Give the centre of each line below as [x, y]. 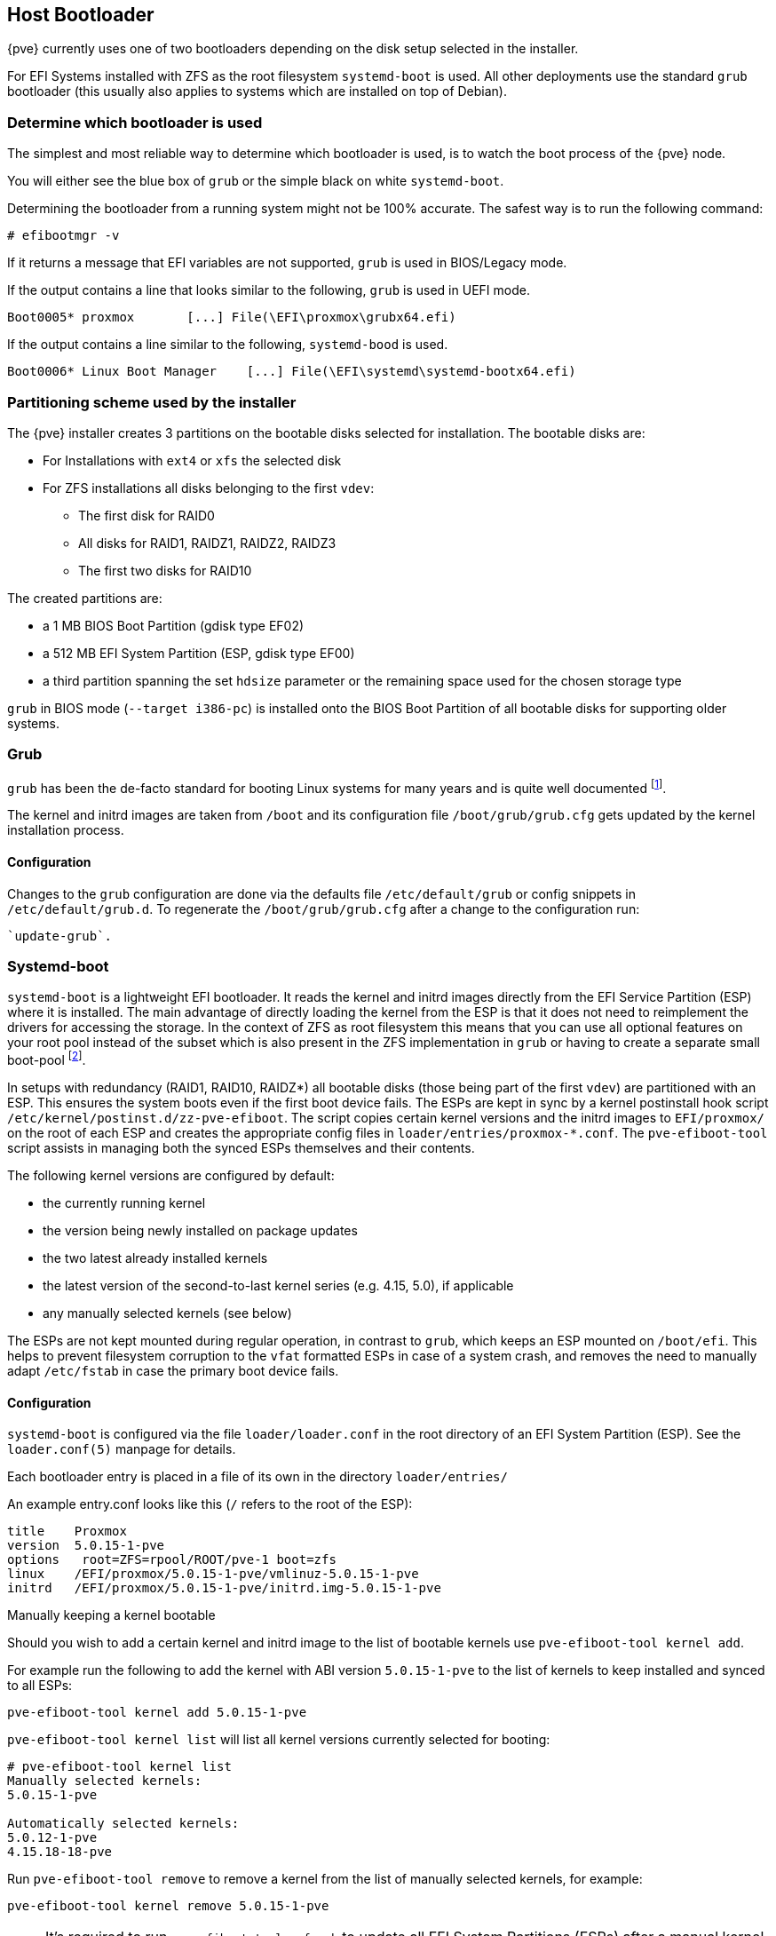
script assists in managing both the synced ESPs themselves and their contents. [241, 1147]
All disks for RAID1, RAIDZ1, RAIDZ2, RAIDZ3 [207, 543]
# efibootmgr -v [63, 236]
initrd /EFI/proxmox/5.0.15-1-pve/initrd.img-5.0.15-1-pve [224, 1588]
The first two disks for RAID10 [165, 570]
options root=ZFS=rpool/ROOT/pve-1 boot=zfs [172, 1560]
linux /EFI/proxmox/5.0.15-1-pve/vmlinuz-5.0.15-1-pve [213, 1574]
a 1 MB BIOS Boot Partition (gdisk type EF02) [174, 625]
